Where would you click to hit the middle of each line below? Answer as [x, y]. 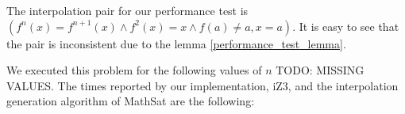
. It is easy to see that [346, 26]
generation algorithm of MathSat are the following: [131, 101]
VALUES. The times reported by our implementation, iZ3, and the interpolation [202, 85]
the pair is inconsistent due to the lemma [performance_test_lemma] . [176, 43]
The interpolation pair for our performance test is [127, 10]
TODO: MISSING [320, 70]
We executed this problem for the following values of [134, 70]
